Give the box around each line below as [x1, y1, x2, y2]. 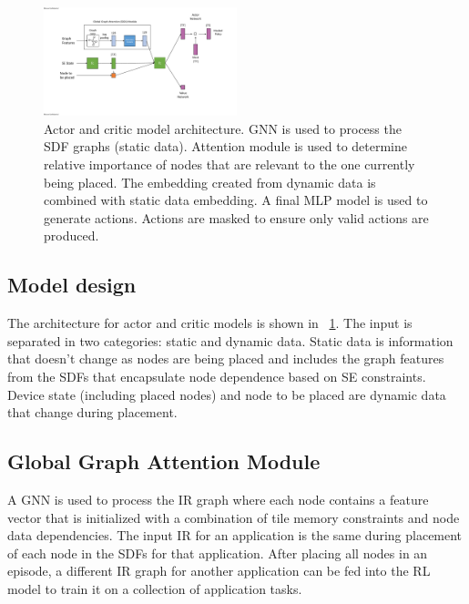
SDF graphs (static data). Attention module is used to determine [44, 137, 407, 156]
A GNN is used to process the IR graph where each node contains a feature [7, 489, 429, 508]
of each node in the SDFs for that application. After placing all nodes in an [7, 543, 428, 562]
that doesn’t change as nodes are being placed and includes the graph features [7, 349, 444, 368]
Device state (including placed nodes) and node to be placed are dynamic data [7, 384, 446, 404]
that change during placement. [7, 403, 178, 422]
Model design [7, 271, 137, 299]
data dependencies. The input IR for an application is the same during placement [7, 526, 463, 545]
